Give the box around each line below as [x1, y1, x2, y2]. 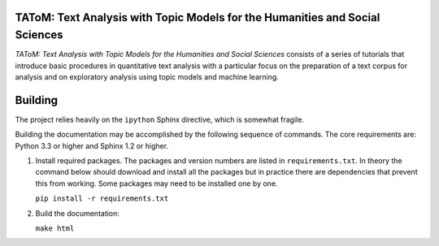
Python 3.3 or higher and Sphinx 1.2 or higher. [15, 140, 169, 150]
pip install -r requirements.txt [35, 194, 169, 203]
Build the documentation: [35, 208, 120, 218]
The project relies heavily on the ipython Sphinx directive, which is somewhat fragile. [15, 114, 305, 124]
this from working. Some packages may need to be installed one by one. [35, 179, 278, 188]
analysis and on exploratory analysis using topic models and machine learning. [15, 71, 280, 81]
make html [35, 223, 75, 233]
